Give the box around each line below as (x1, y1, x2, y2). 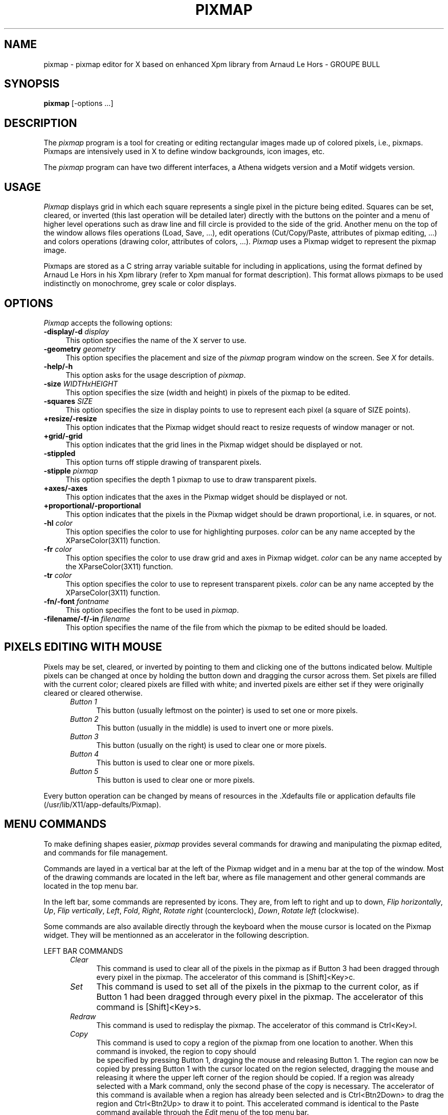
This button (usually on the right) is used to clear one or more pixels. (96, 740, 327, 749)
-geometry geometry (43, 344, 116, 353)
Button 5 (70, 766, 99, 776)
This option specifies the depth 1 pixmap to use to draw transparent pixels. (65, 475, 317, 484)
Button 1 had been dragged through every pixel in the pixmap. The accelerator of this (96, 991, 423, 1002)
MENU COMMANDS (4, 818, 107, 831)
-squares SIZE (43, 396, 93, 405)
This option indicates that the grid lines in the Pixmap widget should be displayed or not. (65, 440, 363, 449)
